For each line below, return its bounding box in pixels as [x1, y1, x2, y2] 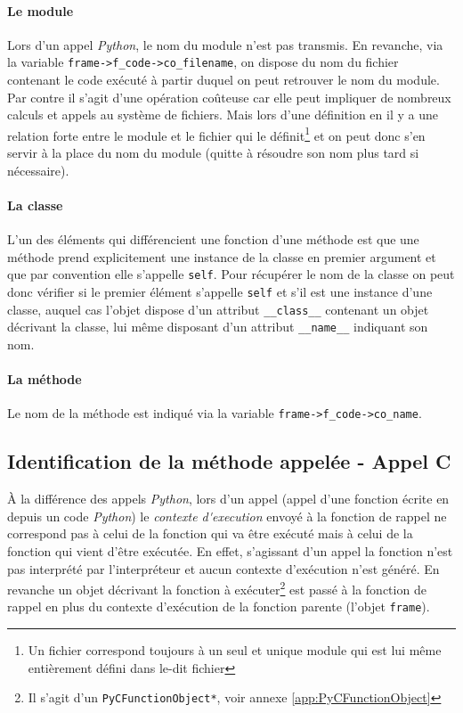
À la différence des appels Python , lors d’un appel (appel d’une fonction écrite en [7, 489, 450, 508]
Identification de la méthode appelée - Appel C [7, 447, 451, 475]
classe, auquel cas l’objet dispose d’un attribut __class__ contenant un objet [7, 299, 429, 318]
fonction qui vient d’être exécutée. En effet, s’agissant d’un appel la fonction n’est [7, 541, 453, 560]
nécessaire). [7, 160, 69, 179]
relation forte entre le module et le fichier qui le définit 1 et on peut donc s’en [7, 123, 426, 144]
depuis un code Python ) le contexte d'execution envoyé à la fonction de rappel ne [7, 506, 447, 525]
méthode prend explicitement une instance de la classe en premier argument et [7, 247, 436, 266]
